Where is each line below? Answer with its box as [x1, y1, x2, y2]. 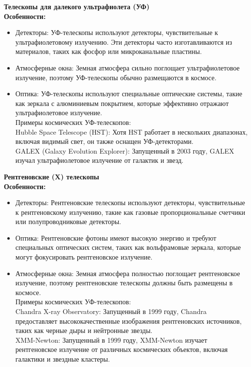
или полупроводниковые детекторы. [15, 216, 121, 227]
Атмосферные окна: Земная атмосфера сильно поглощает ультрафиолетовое [15, 62, 240, 72]
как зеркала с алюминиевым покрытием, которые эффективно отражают [15, 98, 229, 108]
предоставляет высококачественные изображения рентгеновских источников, [15, 315, 242, 326]
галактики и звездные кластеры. [15, 354, 110, 364]
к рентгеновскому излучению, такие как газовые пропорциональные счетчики [15, 207, 246, 217]
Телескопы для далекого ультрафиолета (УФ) [4, 1, 150, 11]
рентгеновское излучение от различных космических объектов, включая [15, 344, 228, 354]
